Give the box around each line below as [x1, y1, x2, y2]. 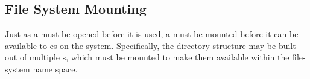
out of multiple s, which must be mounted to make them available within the [5, 51, 289, 63]
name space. [33, 62, 78, 75]
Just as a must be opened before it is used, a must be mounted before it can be [5, 28, 299, 40]
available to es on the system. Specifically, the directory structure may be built [5, 39, 296, 51]
